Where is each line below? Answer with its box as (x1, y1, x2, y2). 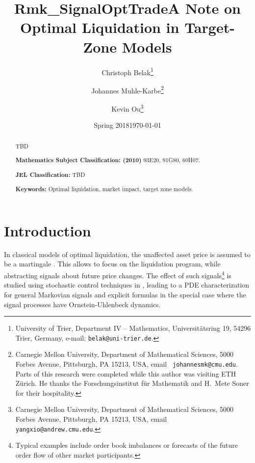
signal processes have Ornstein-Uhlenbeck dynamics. (4, 299, 161, 309)
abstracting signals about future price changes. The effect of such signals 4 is (4, 269, 231, 280)
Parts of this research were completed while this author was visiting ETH (15, 368, 236, 378)
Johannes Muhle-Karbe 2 (91, 84, 164, 95)
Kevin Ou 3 (111, 102, 144, 114)
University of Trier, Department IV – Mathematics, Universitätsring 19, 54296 (15, 323, 251, 333)
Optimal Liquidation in (20, 17, 179, 37)
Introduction (4, 220, 91, 240)
